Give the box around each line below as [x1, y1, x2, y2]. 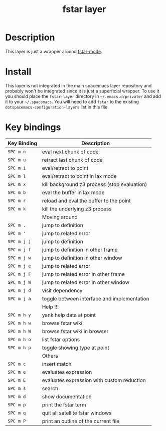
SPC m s [8, 385, 26, 391]
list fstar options [42, 336, 80, 343]
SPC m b [8, 189, 26, 195]
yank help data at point [42, 311, 96, 318]
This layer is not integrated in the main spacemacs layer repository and [5, 82, 152, 88]
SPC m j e [8, 263, 31, 269]
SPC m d [8, 393, 26, 399]
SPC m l [8, 173, 26, 179]
